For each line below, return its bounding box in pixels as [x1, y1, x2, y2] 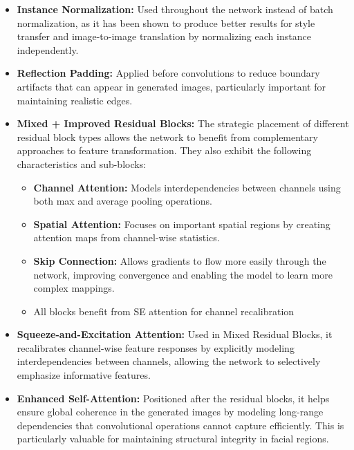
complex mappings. [33, 281, 115, 295]
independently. [17, 42, 79, 57]
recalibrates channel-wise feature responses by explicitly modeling [17, 340, 295, 355]
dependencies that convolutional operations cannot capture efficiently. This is [17, 418, 344, 432]
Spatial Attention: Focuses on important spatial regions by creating [33, 216, 330, 231]
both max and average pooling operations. [33, 194, 213, 208]
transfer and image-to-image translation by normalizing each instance [17, 29, 311, 44]
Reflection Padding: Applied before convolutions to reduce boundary [17, 66, 320, 80]
